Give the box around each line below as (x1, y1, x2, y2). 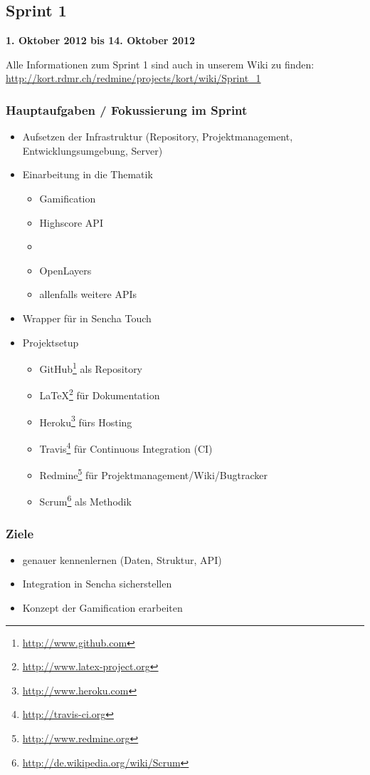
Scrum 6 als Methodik (39, 492, 132, 509)
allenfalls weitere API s (39, 287, 137, 302)
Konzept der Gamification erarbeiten (22, 600, 183, 615)
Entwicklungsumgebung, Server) (22, 143, 163, 158)
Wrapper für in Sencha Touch (22, 310, 152, 325)
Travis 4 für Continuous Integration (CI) (39, 438, 213, 456)
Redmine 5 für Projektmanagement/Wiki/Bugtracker (39, 466, 268, 482)
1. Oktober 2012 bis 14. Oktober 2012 (6, 33, 196, 48)
